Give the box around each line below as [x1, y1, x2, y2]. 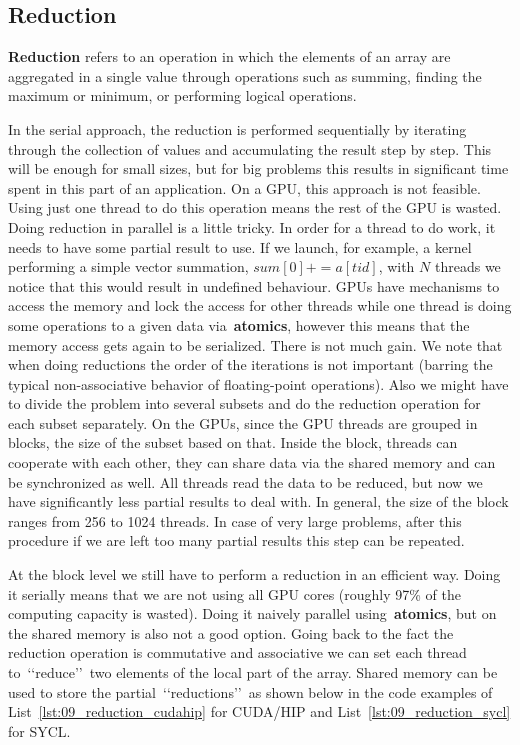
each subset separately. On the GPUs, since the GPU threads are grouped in [8, 412, 478, 433]
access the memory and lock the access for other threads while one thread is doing [8, 295, 512, 316]
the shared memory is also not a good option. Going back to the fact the [8, 622, 454, 643]
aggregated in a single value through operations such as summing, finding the [8, 65, 482, 86]
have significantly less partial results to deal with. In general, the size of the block [8, 491, 509, 512]
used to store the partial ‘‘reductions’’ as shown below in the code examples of [8, 681, 493, 702]
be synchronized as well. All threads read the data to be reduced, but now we [8, 471, 483, 492]
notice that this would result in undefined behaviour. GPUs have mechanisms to [8, 275, 500, 296]
